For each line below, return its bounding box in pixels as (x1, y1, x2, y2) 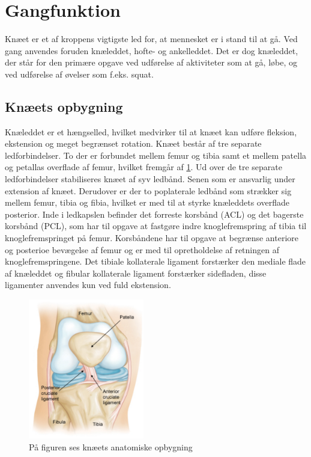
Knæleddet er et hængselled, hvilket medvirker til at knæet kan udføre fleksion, (5, 125, 297, 138)
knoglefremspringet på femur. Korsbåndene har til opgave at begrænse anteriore (5, 232, 299, 244)
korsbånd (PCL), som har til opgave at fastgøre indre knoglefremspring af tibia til (5, 219, 307, 232)
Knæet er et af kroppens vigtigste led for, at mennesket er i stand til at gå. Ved (5, 32, 298, 45)
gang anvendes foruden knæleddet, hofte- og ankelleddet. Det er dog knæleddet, (5, 44, 298, 57)
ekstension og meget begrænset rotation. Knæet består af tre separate (5, 137, 262, 150)
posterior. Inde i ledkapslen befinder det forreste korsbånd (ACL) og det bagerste (5, 207, 304, 220)
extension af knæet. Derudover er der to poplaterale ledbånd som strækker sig (5, 184, 292, 197)
